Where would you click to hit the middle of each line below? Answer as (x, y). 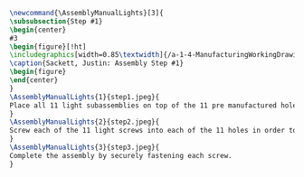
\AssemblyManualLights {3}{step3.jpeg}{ (85, 147)
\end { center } (34, 80)
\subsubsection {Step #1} (56, 21)
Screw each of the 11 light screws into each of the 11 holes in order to (153, 131)
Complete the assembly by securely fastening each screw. (121, 155)
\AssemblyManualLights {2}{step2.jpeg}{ (85, 122)
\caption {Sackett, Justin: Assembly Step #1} (96, 63)
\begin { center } (38, 30)
